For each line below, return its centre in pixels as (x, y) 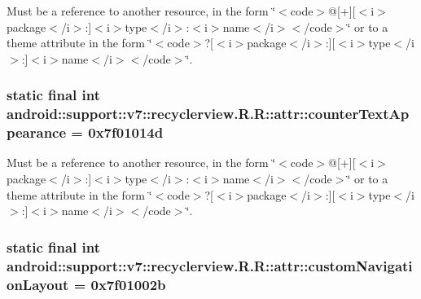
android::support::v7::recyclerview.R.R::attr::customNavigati (210, 265)
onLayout (38, 284)
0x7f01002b (128, 284)
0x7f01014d (126, 132)
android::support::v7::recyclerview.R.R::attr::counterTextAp (208, 114)
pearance (37, 132)
